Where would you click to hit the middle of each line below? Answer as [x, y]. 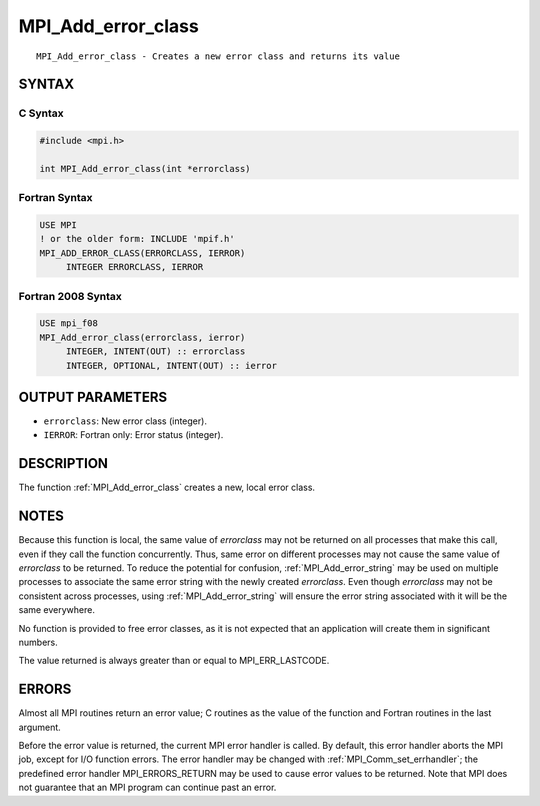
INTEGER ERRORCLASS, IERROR [134, 267]
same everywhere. [56, 610]
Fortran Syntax [55, 198]
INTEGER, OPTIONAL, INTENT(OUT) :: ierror [171, 365]
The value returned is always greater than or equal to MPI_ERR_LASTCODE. [174, 661]
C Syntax [41, 113]
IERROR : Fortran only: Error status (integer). [133, 435]
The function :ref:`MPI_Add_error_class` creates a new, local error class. [166, 487]
